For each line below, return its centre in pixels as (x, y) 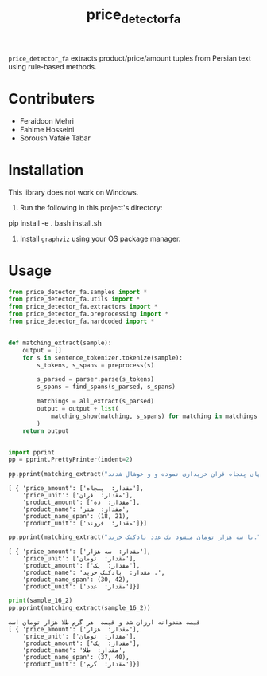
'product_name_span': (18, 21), (76, 517)
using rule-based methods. (52, 66)
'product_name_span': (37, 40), (76, 657)
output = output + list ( (78, 409)
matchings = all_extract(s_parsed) (96, 401)
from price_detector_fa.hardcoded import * (81, 322)
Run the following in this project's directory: (91, 207)
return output (46, 431)
